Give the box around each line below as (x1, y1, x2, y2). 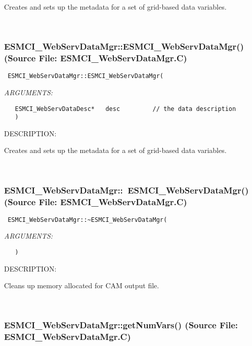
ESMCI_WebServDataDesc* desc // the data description (15, 105, 236, 112)
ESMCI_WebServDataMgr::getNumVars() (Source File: (4, 319, 238, 331)
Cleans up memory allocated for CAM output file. (4, 280, 159, 291)
